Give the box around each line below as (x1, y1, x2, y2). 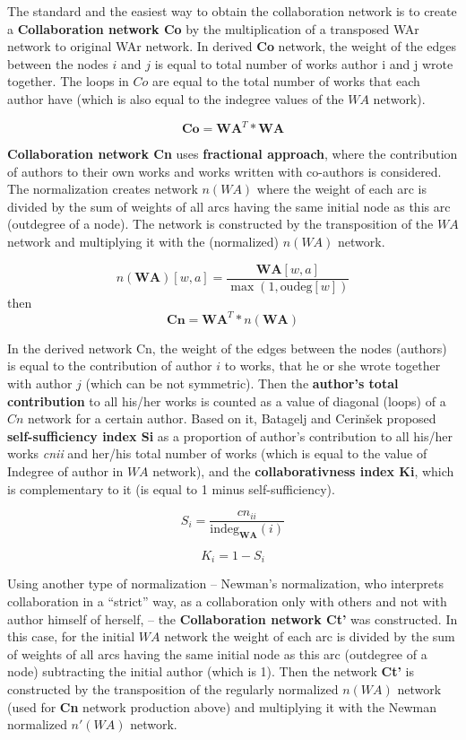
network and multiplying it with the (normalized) (7, 232, 280, 251)
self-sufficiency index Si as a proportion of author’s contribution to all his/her (7, 426, 453, 445)
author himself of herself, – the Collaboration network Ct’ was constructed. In (7, 609, 458, 628)
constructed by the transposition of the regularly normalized (7, 680, 339, 698)
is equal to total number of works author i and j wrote (154, 54, 453, 73)
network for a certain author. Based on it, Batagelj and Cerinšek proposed (28, 409, 436, 428)
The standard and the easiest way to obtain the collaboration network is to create (7, 2, 457, 20)
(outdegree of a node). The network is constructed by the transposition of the (7, 214, 434, 233)
